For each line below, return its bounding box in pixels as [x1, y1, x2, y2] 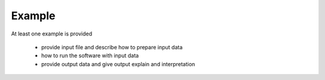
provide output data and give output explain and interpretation [41, 60, 196, 67]
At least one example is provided [11, 30, 93, 37]
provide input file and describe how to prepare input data [41, 43, 183, 51]
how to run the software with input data [41, 52, 139, 60]
